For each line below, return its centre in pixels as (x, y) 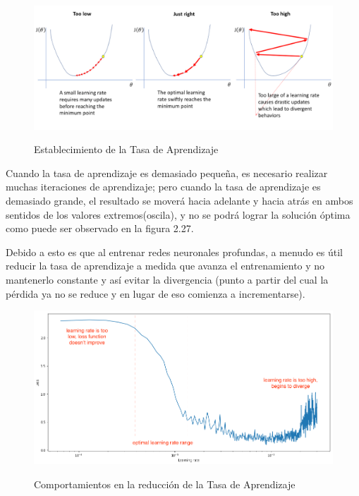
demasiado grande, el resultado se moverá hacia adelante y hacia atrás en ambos (179, 200)
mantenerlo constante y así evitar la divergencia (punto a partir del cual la (167, 279)
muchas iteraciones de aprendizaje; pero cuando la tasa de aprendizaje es (163, 187)
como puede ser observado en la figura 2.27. (100, 228)
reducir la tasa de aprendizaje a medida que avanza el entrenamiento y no (165, 266)
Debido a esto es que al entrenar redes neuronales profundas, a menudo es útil (175, 252)
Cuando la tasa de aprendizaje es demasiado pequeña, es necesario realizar (167, 173)
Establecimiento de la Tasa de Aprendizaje (126, 149)
